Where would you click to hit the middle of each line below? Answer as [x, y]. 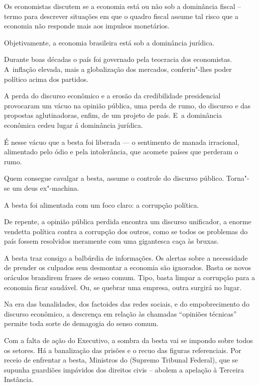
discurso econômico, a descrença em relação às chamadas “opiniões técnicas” [121, 313]
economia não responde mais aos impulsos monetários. [87, 26]
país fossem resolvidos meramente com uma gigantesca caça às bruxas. [112, 241]
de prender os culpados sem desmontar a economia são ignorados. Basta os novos [128, 267]
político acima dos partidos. [46, 79]
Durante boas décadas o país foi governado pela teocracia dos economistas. [118, 59]
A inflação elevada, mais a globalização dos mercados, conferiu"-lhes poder [118, 69]
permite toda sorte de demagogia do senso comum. [81, 323]
